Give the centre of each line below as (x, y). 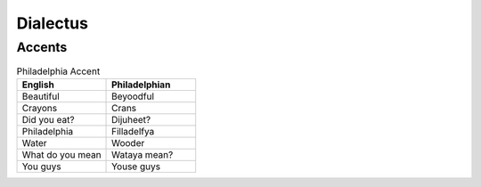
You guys (41, 167)
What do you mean (61, 154)
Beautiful (41, 96)
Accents (42, 47)
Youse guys (136, 167)
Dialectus (53, 23)
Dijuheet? (131, 119)
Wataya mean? (143, 154)
